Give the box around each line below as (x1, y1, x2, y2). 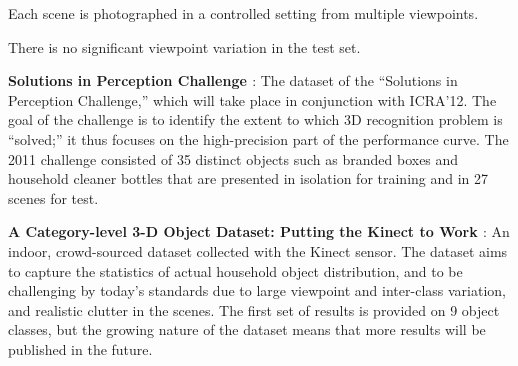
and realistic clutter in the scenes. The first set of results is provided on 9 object (8, 299, 500, 320)
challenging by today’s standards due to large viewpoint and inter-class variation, (8, 280, 506, 301)
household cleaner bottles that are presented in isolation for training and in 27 (8, 168, 489, 189)
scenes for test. (8, 187, 99, 208)
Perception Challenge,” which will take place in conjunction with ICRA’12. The (8, 89, 497, 110)
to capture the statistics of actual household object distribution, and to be (8, 260, 463, 281)
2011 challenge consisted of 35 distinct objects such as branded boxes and (8, 148, 459, 169)
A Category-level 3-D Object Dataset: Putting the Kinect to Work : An (8, 221, 510, 242)
